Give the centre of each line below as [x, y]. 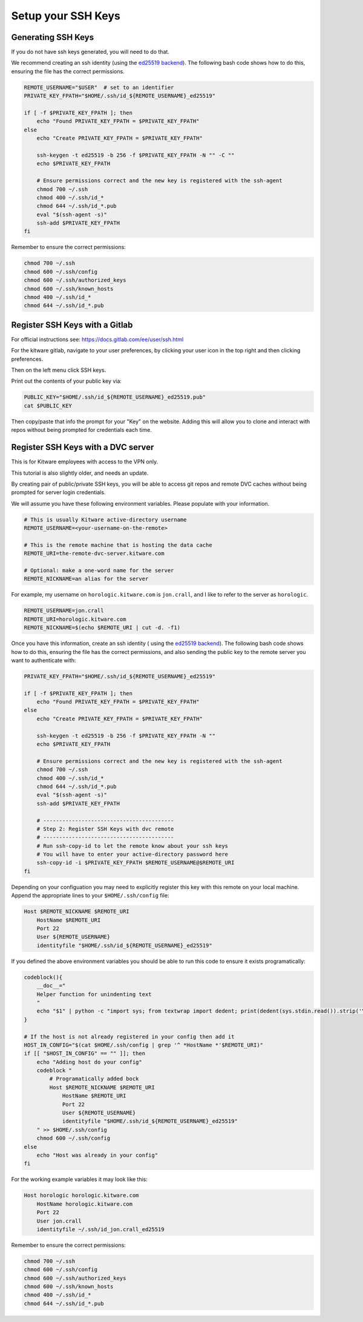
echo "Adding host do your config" [89, 1062]
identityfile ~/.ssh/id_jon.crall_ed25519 [100, 1229]
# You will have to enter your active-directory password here [132, 854]
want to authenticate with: [44, 660]
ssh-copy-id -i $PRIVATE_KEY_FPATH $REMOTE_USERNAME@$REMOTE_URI [136, 863]
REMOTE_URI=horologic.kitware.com [75, 619]
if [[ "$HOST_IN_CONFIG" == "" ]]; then [84, 1053]
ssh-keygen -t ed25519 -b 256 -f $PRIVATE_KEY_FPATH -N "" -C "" [136, 155]
